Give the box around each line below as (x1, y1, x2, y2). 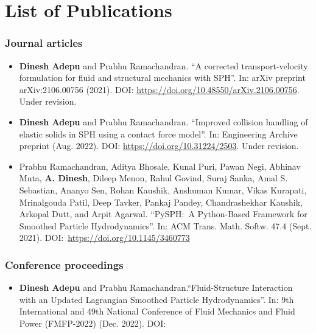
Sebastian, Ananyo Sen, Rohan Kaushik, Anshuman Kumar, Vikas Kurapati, (19, 183, 307, 196)
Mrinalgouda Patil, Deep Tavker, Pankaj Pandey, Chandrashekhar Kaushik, (19, 195, 303, 208)
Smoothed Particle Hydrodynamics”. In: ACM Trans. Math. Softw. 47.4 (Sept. (19, 219, 312, 232)
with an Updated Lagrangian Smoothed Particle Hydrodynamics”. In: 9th (19, 293, 294, 305)
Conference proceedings (5, 257, 124, 272)
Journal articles (5, 35, 83, 50)
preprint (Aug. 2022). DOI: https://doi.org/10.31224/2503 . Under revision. (19, 139, 299, 152)
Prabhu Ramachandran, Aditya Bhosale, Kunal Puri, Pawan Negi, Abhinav (19, 159, 301, 172)
